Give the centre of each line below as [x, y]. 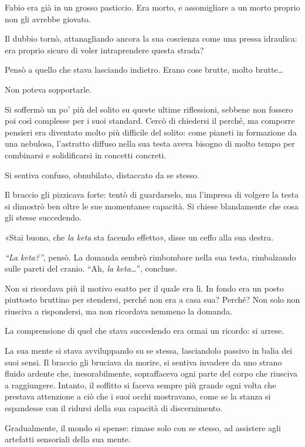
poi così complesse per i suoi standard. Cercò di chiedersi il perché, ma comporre [150, 121]
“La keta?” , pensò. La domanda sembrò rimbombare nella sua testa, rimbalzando [150, 257]
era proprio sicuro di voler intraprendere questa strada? [104, 50]
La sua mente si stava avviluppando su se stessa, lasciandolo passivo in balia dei [149, 351]
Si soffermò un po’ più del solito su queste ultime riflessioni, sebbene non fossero [149, 109]
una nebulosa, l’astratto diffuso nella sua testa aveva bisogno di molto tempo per [150, 143]
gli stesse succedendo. [43, 217]
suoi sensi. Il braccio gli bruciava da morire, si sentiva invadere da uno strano [143, 362]
